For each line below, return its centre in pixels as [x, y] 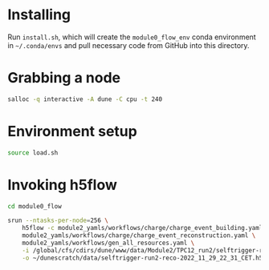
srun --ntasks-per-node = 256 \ [58, 221]
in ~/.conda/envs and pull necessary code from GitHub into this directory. [128, 45]
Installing [39, 15]
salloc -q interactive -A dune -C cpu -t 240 [85, 99]
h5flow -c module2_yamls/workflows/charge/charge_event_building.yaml [143, 228]
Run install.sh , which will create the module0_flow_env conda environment [132, 37]
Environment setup [72, 131]
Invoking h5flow [63, 185]
